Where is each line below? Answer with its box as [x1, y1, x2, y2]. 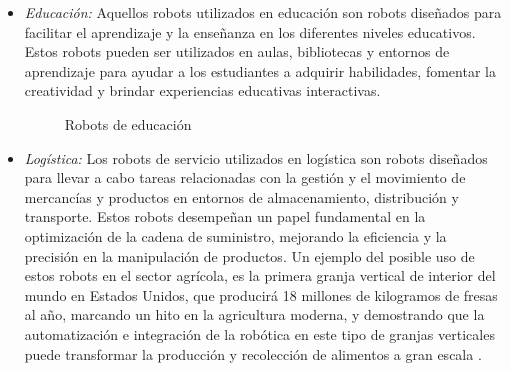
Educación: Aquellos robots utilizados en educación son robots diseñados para [24, 2, 502, 22]
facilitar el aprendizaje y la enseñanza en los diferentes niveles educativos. [24, 21, 476, 42]
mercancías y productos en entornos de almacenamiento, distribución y [24, 186, 459, 207]
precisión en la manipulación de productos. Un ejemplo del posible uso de [24, 245, 475, 266]
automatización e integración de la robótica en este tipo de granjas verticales [24, 323, 495, 344]
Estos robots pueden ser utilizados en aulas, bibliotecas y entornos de [24, 41, 450, 62]
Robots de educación [64, 113, 192, 134]
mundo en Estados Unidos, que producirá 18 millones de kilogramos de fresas [24, 284, 498, 305]
